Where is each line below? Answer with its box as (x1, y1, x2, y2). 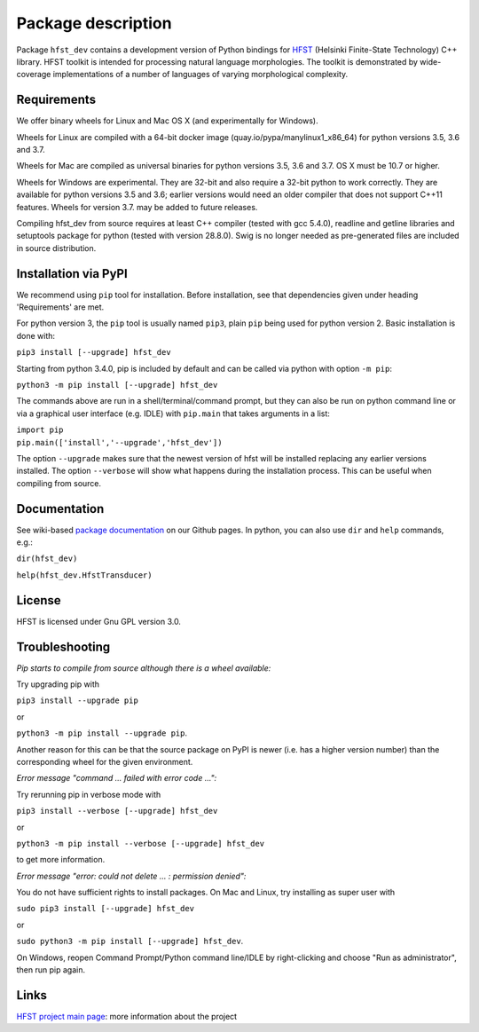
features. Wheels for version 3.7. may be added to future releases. (16, 201, 258, 212)
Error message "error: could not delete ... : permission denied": (16, 871, 247, 881)
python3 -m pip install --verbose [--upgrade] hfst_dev (16, 839, 265, 848)
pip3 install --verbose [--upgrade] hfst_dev (16, 806, 218, 816)
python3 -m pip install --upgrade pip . (16, 728, 188, 738)
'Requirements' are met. (16, 302, 105, 312)
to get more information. (16, 855, 106, 865)
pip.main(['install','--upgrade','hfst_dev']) (16, 437, 223, 447)
